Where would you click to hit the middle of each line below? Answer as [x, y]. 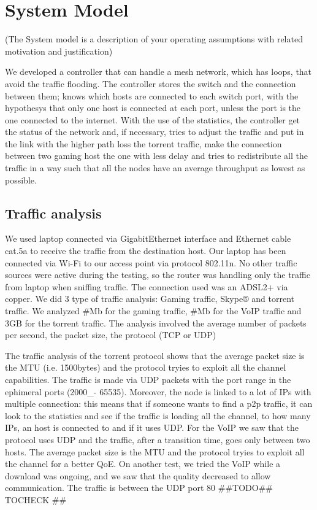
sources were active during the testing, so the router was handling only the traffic [158, 275]
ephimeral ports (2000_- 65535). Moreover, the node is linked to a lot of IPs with [158, 391]
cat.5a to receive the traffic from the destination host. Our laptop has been [146, 251]
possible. [21, 180]
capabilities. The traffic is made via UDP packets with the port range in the [148, 379]
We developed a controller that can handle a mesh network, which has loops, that [158, 71]
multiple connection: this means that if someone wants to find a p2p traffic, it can [159, 404]
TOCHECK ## [36, 499]
